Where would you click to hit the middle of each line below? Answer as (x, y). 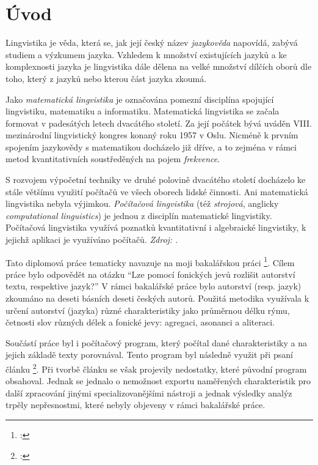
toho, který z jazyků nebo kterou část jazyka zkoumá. (106, 78)
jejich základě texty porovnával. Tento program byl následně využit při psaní (149, 355)
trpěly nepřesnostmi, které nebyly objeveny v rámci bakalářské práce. (136, 405)
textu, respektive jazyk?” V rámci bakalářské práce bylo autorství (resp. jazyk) (154, 286)
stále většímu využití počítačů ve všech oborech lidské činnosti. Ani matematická (157, 191)
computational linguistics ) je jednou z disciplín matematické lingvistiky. (139, 215)
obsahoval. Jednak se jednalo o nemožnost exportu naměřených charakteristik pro (158, 381)
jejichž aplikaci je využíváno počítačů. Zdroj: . (92, 240)
